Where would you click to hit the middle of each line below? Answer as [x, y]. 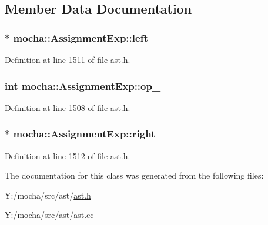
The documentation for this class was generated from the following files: [134, 175]
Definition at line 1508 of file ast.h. [68, 107]
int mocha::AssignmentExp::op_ [83, 85]
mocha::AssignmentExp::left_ [85, 37]
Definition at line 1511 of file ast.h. [68, 59]
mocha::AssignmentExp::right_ [88, 134]
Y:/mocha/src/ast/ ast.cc [49, 215]
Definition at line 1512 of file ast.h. [68, 155]
